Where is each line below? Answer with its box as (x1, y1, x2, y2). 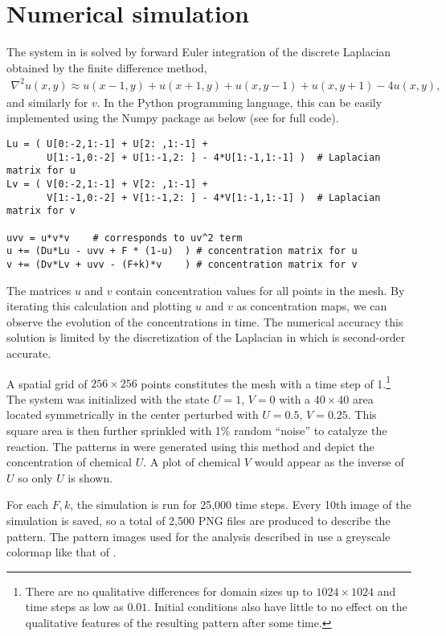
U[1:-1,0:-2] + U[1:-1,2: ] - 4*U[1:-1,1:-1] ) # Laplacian (47, 151, 381, 163)
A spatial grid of (6, 375, 88, 392)
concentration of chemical (6, 453, 132, 470)
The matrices (6, 281, 72, 298)
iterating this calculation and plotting (6, 297, 192, 314)
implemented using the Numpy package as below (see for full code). (6, 109, 339, 126)
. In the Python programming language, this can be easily (96, 93, 383, 110)
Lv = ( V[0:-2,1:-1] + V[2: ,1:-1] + (6, 178, 208, 190)
